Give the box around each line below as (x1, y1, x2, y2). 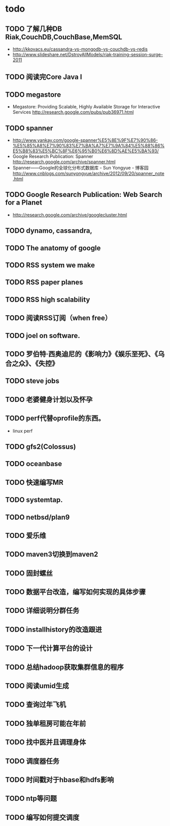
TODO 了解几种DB (5, 24, 62, 33)
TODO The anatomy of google (5, 243, 101, 252)
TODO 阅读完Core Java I (5, 73, 82, 81)
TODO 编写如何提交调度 (5, 813, 79, 821)
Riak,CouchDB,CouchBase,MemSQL (5, 32, 122, 41)
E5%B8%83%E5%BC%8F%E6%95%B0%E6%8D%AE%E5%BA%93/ (12, 148, 159, 154)
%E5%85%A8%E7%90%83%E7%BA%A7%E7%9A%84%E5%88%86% (12, 143, 165, 149)
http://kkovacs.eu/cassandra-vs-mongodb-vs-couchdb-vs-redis (12, 46, 148, 52)
